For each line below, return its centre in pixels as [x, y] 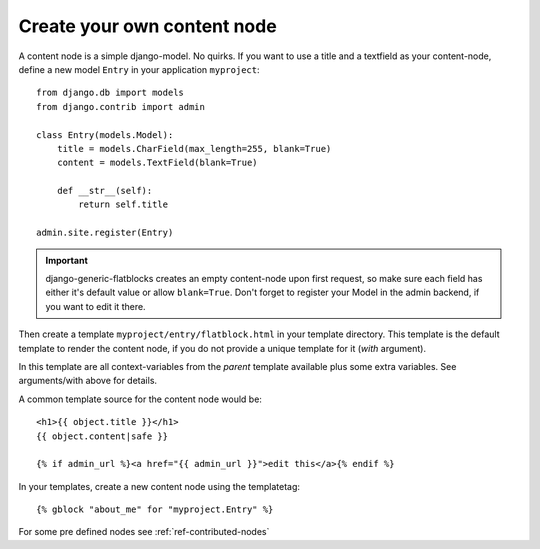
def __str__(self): [104, 191]
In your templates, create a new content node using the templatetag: [159, 486]
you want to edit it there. [95, 306]
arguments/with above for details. [88, 381]
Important [67, 260]
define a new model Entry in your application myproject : [139, 69]
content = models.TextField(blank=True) [157, 163]
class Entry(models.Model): [105, 134]
